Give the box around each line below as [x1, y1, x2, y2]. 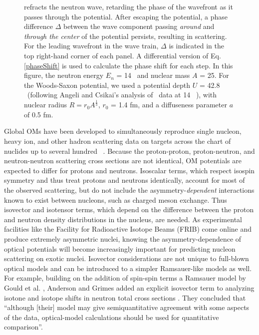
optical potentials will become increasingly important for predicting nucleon [4, 243, 236, 254]
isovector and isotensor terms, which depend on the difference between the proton [4, 204, 254, 215]
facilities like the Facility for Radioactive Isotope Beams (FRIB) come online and [4, 224, 252, 234]
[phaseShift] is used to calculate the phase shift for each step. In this [24, 60, 233, 70]
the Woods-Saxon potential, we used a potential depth [24, 79, 191, 90]
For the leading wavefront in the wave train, [24, 40, 159, 51]
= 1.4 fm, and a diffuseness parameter [111, 99, 227, 110]
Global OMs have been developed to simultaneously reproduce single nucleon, [4, 126, 242, 136]
